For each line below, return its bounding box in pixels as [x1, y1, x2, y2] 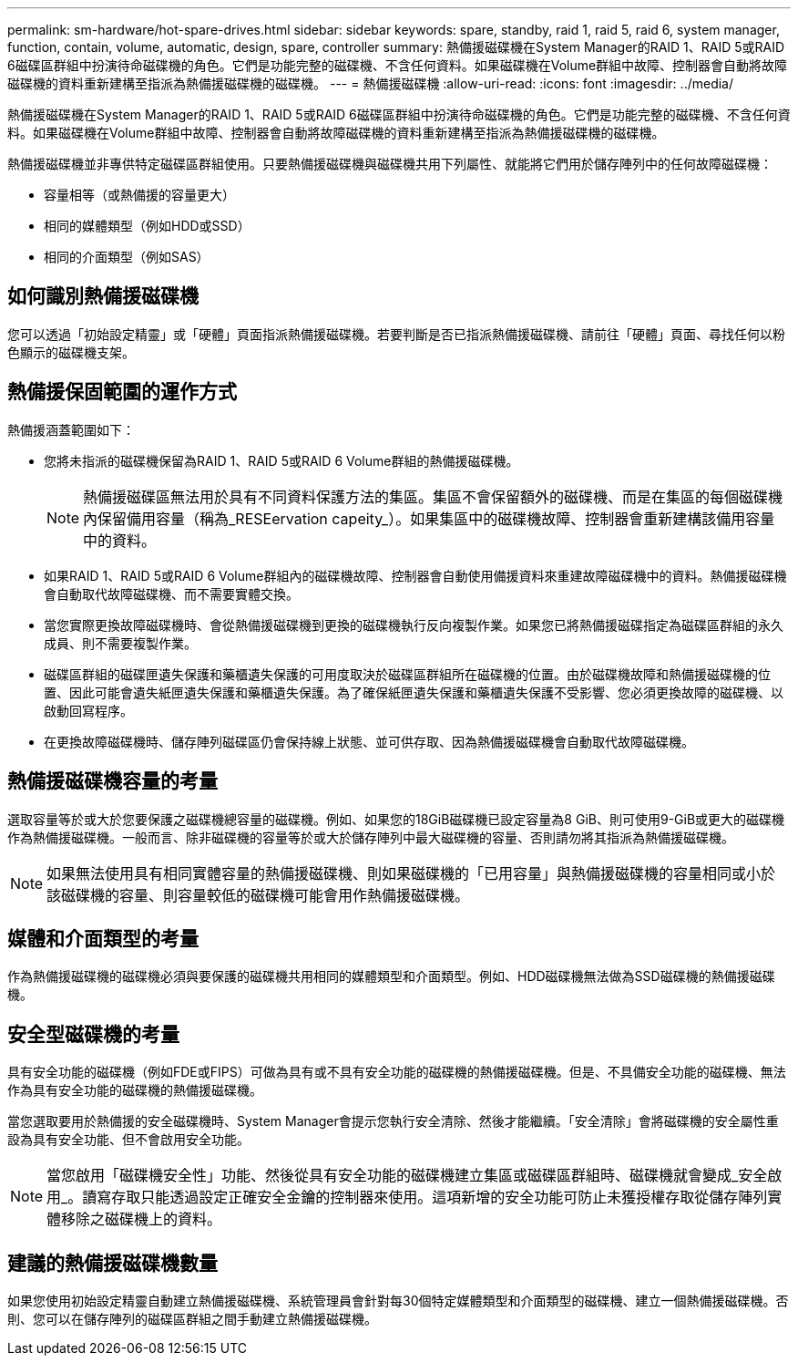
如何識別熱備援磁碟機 [7, 284, 199, 308]
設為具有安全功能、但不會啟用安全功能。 [7, 1131, 250, 1148]
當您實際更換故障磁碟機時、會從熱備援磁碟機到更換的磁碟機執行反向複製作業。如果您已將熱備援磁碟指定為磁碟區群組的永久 [44, 616, 783, 633]
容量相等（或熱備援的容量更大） [44, 187, 235, 202]
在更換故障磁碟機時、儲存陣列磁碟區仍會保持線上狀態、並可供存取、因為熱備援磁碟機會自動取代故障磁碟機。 [44, 733, 694, 749]
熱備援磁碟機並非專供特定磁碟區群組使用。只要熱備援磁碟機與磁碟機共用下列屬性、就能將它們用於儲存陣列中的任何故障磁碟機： [7, 156, 772, 171]
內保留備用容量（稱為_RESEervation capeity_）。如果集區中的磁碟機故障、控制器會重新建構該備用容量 [83, 509, 775, 528]
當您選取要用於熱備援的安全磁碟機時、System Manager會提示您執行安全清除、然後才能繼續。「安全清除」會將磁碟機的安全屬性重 [7, 1113, 779, 1130]
